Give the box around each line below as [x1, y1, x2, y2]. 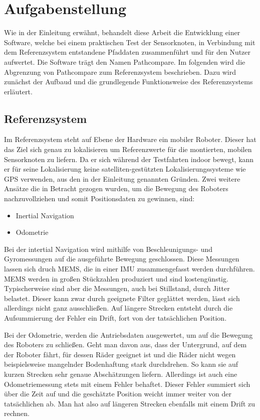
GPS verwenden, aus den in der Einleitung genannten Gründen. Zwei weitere [4, 173, 240, 184]
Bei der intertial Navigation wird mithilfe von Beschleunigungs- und [4, 243, 213, 254]
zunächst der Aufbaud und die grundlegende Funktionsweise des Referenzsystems [4, 76, 253, 87]
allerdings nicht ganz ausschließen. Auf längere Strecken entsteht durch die [4, 303, 233, 313]
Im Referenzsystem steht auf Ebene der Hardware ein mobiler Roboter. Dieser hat [4, 134, 256, 145]
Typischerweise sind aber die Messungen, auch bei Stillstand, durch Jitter [4, 283, 230, 294]
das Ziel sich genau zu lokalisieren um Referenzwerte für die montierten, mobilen [4, 144, 252, 155]
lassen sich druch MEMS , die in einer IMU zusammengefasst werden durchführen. [4, 263, 255, 274]
